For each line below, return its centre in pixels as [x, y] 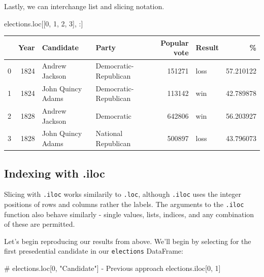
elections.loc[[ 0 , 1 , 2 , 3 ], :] [44, 23]
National [109, 133]
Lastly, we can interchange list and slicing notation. [84, 6]
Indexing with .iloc [55, 173]
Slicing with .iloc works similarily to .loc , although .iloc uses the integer [123, 194]
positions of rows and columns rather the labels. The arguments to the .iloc [124, 204]
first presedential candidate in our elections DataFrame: [94, 251]
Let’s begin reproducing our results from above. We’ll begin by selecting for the [128, 241]
